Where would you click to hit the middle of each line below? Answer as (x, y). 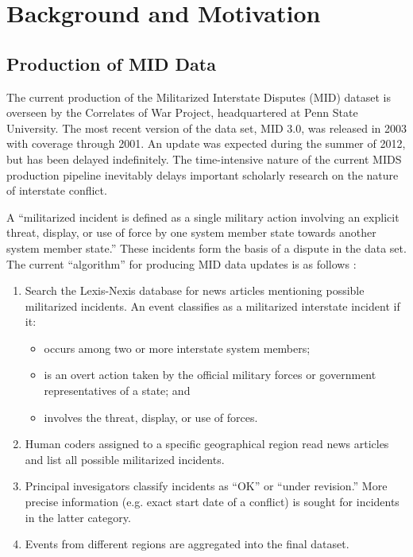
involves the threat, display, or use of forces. (151, 417)
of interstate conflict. (57, 190)
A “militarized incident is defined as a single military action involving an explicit (203, 217)
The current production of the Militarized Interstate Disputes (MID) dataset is (199, 97)
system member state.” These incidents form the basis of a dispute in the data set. (206, 248)
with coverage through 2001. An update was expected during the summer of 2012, (206, 143)
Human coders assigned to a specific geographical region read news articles (207, 444)
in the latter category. (78, 517)
